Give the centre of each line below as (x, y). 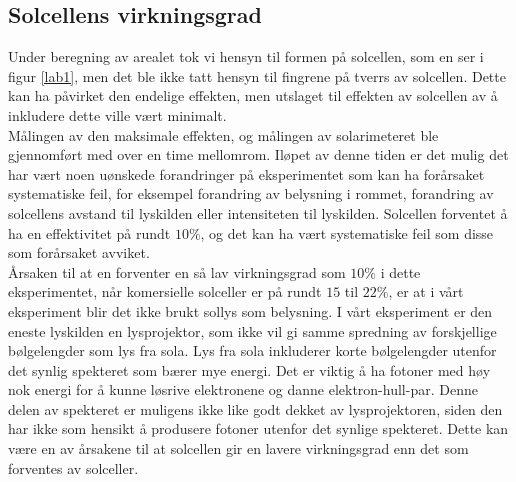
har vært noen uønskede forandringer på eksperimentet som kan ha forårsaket (246, 173)
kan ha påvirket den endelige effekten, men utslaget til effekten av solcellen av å (253, 95)
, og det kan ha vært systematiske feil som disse (347, 232)
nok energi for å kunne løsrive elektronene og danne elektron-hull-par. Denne (243, 389)
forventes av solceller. (73, 467)
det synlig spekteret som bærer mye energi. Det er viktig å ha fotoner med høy (249, 369)
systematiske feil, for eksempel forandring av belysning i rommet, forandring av (251, 193)
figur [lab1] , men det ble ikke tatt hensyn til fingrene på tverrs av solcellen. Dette (257, 75)
